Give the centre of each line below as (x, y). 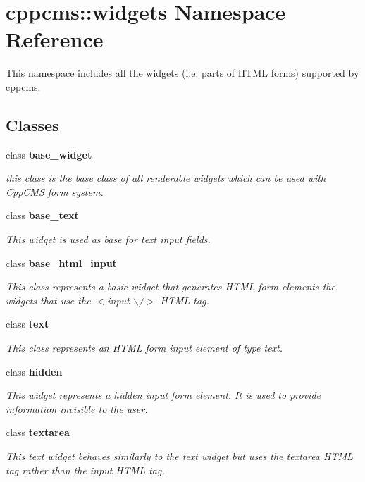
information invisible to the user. (77, 408)
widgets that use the (48, 300)
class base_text (42, 215)
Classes (32, 124)
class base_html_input (61, 262)
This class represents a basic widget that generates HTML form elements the (171, 286)
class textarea (38, 432)
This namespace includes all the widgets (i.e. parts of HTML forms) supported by (182, 73)
